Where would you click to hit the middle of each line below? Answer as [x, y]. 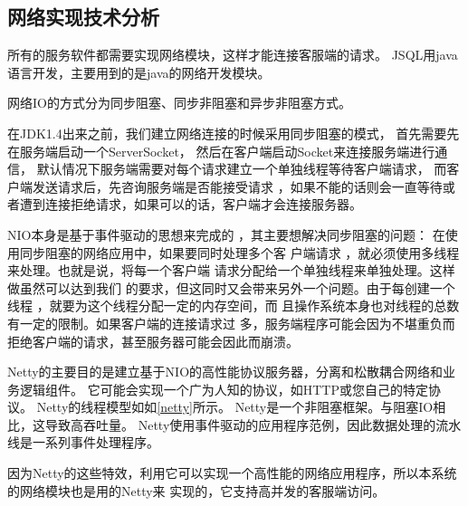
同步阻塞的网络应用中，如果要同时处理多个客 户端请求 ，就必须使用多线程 [239, 252]
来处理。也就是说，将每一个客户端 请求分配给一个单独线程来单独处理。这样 [231, 270]
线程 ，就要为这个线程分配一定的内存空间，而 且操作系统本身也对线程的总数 [234, 306]
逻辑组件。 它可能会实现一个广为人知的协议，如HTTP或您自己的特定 [224, 389]
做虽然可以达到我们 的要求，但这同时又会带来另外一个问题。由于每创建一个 [231, 287]
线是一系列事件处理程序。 [83, 442]
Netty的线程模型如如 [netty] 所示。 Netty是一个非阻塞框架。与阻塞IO [235, 407]
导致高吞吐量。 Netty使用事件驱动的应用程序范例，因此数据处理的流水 [253, 424]
